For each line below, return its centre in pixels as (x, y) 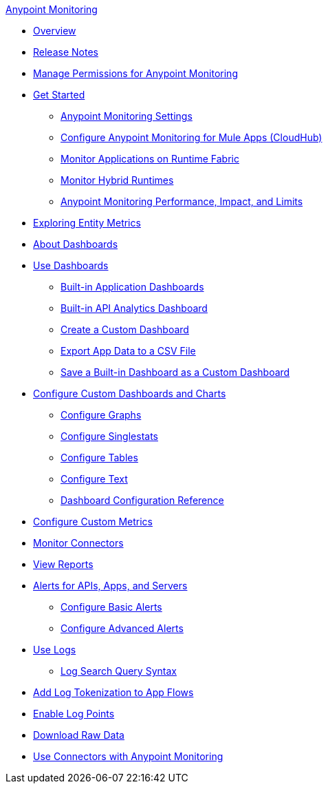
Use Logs (55, 650)
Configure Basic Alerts (111, 607)
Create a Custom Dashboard (125, 329)
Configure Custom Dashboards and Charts (130, 393)
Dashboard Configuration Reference (142, 500)
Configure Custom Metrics (93, 522)
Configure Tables (99, 457)
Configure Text (94, 479)
